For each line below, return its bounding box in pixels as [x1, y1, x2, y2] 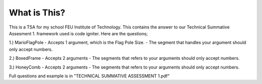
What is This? [9, 7, 65, 18]
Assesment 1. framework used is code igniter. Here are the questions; [9, 30, 148, 36]
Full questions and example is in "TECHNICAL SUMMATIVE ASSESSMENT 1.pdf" [9, 73, 170, 79]
